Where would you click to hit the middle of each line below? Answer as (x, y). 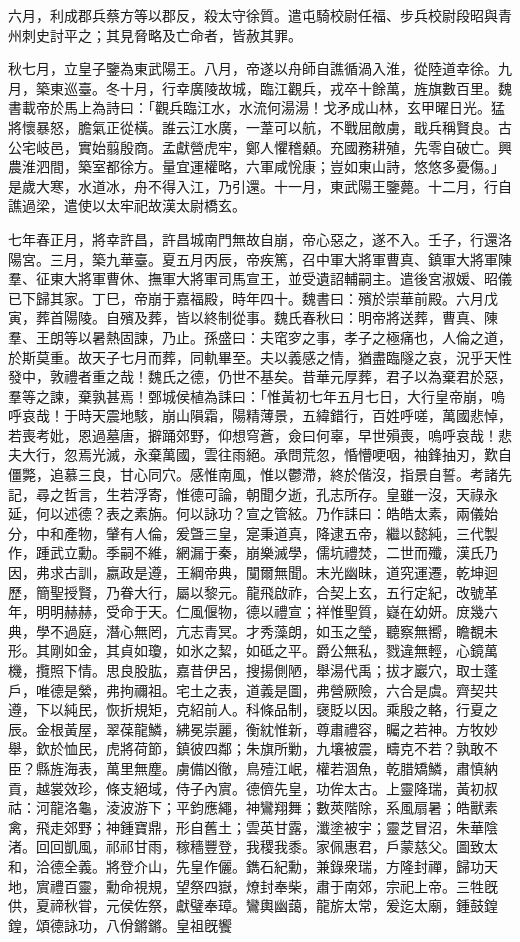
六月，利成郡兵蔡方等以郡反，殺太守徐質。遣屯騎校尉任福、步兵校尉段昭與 (253, 15)
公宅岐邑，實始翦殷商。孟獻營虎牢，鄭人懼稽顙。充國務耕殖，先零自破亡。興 (260, 146)
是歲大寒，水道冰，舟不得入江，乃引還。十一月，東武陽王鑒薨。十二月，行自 (260, 185)
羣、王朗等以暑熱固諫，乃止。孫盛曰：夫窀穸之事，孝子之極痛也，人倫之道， (260, 336)
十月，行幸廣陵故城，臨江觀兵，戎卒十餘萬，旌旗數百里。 (308, 87)
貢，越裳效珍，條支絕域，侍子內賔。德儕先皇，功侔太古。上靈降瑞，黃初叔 (253, 787)
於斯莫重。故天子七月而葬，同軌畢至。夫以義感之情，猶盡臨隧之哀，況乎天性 (260, 356)
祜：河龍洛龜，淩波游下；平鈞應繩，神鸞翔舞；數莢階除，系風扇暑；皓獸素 (253, 807)
